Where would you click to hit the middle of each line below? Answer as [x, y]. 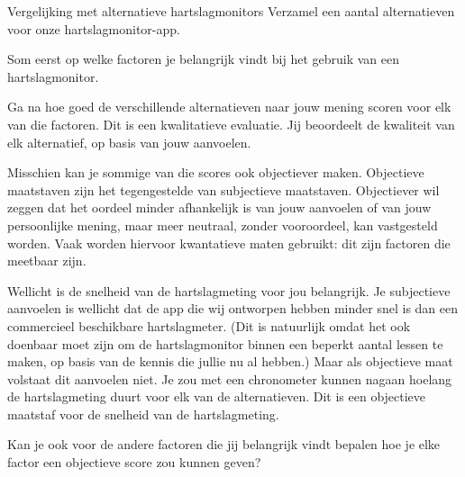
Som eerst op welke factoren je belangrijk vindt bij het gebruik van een [204, 59]
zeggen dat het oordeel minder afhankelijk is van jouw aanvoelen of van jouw [219, 207]
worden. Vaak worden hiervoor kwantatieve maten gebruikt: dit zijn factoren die [229, 243]
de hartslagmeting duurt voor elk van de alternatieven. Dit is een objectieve [217, 396]
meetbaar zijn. [47, 261]
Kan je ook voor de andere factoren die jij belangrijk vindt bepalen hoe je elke [224, 444]
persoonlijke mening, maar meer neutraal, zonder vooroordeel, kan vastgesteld [223, 225]
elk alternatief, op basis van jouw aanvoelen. [129, 142]
